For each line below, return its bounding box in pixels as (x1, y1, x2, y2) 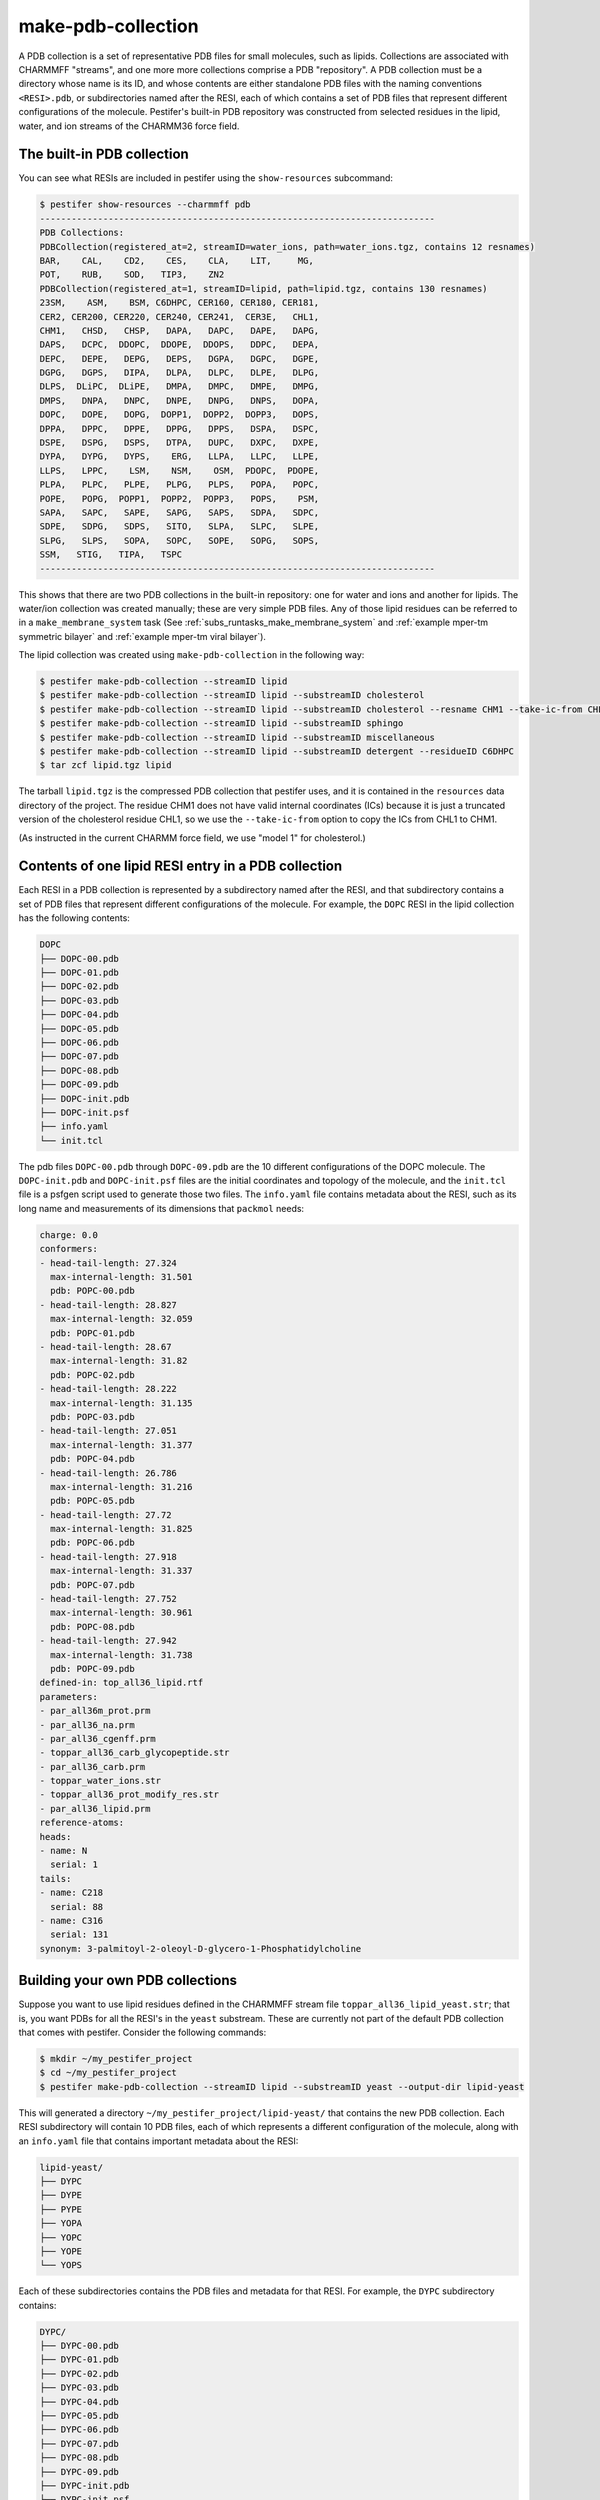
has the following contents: (18, 912, 130, 924)
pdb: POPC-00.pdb (50, 1285, 135, 1297)
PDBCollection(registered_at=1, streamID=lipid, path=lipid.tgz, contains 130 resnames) (39, 283, 489, 294)
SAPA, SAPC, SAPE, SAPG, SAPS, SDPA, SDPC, (39, 506, 320, 518)
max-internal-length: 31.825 (50, 1523, 194, 1535)
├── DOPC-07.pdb (39, 1051, 120, 1062)
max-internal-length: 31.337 (50, 1565, 194, 1577)
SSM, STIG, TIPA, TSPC (39, 549, 183, 560)
